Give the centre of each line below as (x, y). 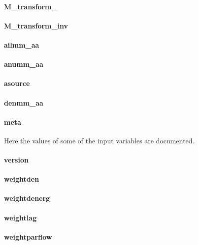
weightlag (20, 217)
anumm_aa (24, 64)
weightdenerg (27, 198)
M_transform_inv (36, 25)
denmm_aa (24, 102)
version (16, 160)
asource (17, 83)
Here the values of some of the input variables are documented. (99, 140)
